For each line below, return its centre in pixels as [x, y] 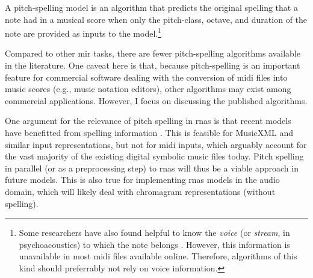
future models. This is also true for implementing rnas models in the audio [142, 180]
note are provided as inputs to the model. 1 [83, 32]
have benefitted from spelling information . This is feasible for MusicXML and [149, 132]
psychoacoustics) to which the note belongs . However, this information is [154, 244]
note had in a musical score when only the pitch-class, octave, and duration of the [156, 19]
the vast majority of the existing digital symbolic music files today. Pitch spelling [154, 156]
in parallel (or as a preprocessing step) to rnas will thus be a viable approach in [152, 168]
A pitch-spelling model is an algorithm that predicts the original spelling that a [151, 7]
